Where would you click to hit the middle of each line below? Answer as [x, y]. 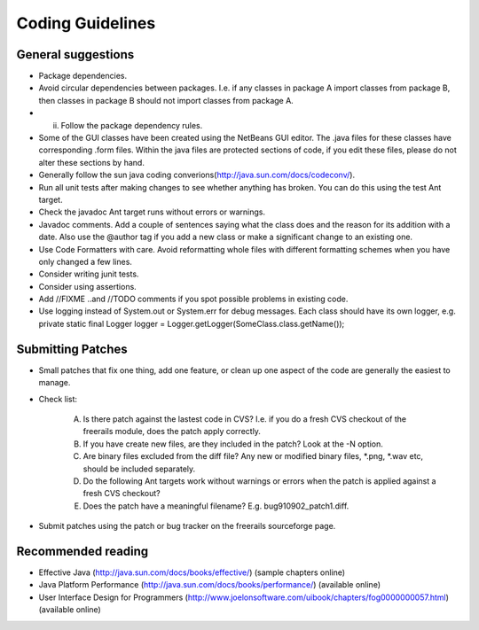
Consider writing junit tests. [89, 274]
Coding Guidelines [86, 23]
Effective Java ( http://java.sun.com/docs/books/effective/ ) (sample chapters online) [192, 572]
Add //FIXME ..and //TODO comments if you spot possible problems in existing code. [193, 299]
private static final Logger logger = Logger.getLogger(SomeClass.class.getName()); [192, 323]
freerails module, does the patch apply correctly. [172, 432]
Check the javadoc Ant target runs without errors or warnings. [152, 212]
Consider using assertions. [87, 286]
